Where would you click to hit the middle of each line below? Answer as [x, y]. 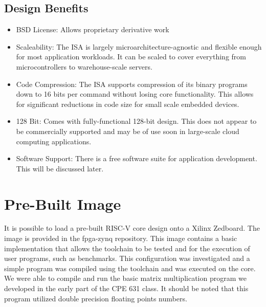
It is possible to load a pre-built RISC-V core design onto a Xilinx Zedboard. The [132, 228]
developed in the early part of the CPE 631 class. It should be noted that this [126, 288]
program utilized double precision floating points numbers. [96, 298]
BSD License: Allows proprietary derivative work [93, 29]
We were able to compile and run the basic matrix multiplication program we [125, 278]
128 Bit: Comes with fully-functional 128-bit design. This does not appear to [136, 121]
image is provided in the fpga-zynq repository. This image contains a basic [121, 238]
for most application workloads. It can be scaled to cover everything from [131, 57]
